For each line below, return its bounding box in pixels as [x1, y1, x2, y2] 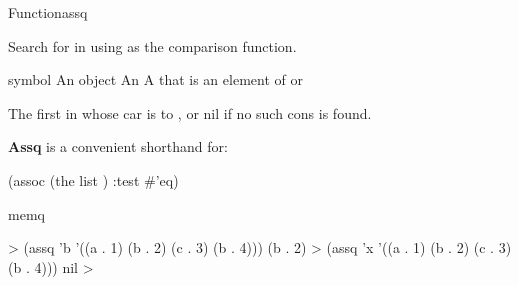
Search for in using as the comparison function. [8, 35, 297, 56]
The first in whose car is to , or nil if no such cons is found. [8, 102, 372, 123]
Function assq [8, 2, 88, 22]
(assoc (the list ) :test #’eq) [8, 169, 179, 190]
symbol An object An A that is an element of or [8, 69, 303, 90]
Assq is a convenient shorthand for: [8, 136, 228, 157]
